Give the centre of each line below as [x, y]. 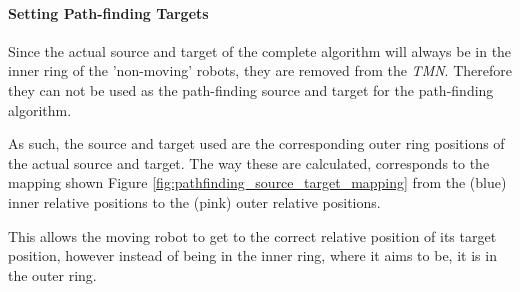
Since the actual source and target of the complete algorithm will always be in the [260, 50]
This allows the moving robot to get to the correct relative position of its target [252, 235]
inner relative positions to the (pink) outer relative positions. [194, 201]
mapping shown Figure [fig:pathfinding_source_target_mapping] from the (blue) [257, 182]
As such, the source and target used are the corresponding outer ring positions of [256, 143]
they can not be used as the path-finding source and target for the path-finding [251, 89]
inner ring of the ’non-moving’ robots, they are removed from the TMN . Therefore [260, 70]
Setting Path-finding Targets [108, 12]
